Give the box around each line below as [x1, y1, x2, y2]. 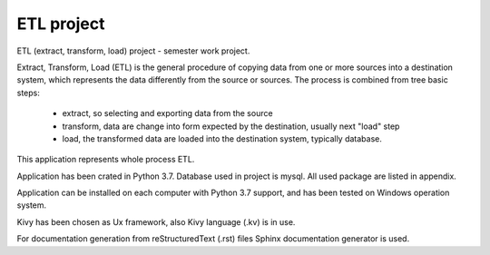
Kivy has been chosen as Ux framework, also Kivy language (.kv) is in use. [16, 216, 296, 227]
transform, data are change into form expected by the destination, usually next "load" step [62, 121, 400, 132]
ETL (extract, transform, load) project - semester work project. [16, 45, 250, 56]
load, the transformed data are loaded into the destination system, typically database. [62, 132, 383, 144]
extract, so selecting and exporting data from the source [62, 108, 273, 119]
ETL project [16, 14, 105, 34]
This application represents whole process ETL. [16, 154, 195, 165]
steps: [16, 87, 40, 98]
